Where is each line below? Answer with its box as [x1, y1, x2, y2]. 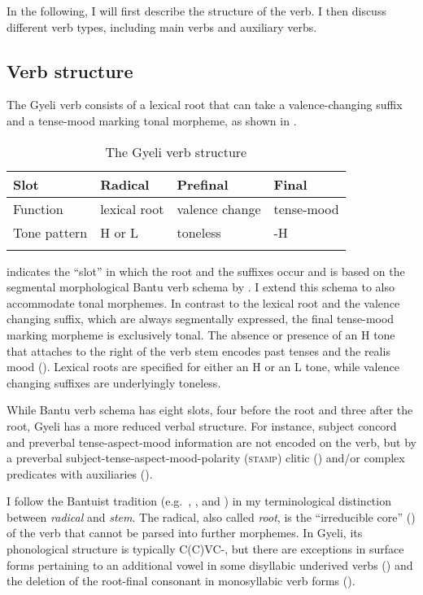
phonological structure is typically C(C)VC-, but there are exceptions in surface [7, 540, 404, 558]
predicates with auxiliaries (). [7, 465, 153, 482]
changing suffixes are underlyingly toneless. [7, 374, 221, 391]
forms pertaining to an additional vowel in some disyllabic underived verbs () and [7, 556, 413, 573]
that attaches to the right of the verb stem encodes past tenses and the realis [7, 342, 390, 359]
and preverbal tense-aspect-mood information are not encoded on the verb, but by [7, 433, 416, 450]
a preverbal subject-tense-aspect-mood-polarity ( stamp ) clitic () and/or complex [7, 449, 405, 466]
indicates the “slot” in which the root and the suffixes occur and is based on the [7, 262, 405, 279]
